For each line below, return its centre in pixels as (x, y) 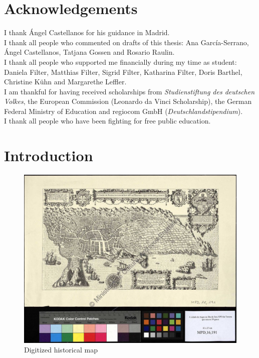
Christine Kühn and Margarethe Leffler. (65, 82)
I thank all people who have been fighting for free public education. (107, 121)
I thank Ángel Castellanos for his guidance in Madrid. (87, 32)
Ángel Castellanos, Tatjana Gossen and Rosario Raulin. (89, 52)
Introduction (49, 155)
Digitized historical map (61, 350)
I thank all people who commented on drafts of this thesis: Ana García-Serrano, (126, 42)
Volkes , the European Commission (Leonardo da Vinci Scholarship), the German (128, 101)
